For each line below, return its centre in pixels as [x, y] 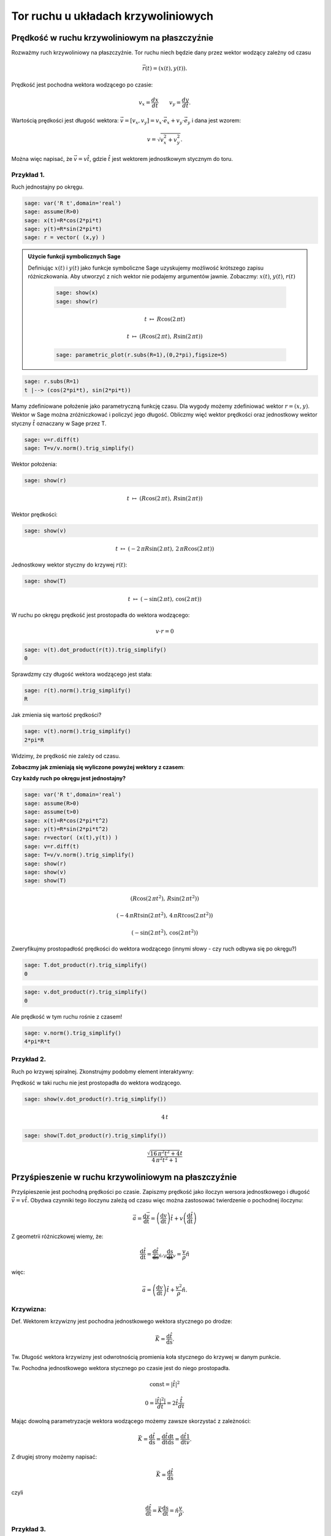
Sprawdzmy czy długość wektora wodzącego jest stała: [82, 674]
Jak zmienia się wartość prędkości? [56, 715]
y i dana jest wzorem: [214, 121]
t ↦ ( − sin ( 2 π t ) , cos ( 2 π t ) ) [165, 599]
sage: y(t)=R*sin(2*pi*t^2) [66, 829]
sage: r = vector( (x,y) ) [65, 237]
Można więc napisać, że [42, 159]
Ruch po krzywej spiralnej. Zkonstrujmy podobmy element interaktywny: [103, 1072]
